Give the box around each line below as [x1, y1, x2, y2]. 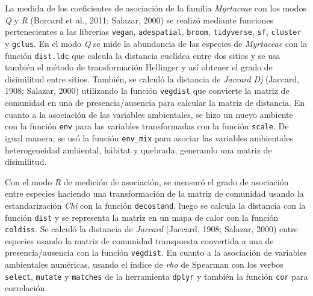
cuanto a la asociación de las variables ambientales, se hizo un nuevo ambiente [5, 108, 293, 120]
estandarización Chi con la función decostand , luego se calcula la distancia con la [5, 199, 306, 211]
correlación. [5, 282, 48, 294]
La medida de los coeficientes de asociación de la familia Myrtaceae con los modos [5, 2, 306, 14]
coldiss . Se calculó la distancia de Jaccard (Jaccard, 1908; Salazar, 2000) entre [5, 223, 298, 235]
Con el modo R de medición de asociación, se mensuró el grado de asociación [5, 175, 289, 188]
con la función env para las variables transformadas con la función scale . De [5, 120, 289, 132]
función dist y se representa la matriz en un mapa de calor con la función [5, 211, 279, 223]
